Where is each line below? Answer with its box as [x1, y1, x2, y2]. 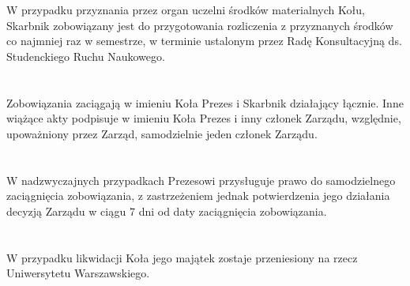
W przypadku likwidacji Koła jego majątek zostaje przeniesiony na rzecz [6, 249, 358, 265]
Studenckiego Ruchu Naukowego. [6, 47, 165, 64]
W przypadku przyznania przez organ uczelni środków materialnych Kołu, [6, 2, 365, 18]
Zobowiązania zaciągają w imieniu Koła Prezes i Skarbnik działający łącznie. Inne [6, 94, 404, 111]
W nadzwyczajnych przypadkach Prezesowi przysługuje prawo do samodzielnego [6, 171, 396, 188]
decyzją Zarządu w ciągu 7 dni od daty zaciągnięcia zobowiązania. [6, 202, 327, 219]
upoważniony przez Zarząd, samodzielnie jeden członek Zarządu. [6, 125, 318, 141]
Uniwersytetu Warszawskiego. [6, 265, 150, 281]
